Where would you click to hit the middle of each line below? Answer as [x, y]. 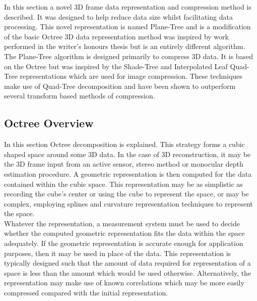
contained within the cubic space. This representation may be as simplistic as [123, 184]
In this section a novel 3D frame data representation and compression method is [128, 7]
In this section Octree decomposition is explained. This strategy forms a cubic [124, 144]
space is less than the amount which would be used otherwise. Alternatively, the [128, 272]
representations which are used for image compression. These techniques [131, 76]
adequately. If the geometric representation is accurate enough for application [124, 243]
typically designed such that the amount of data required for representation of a [127, 263]
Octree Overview [49, 123]
